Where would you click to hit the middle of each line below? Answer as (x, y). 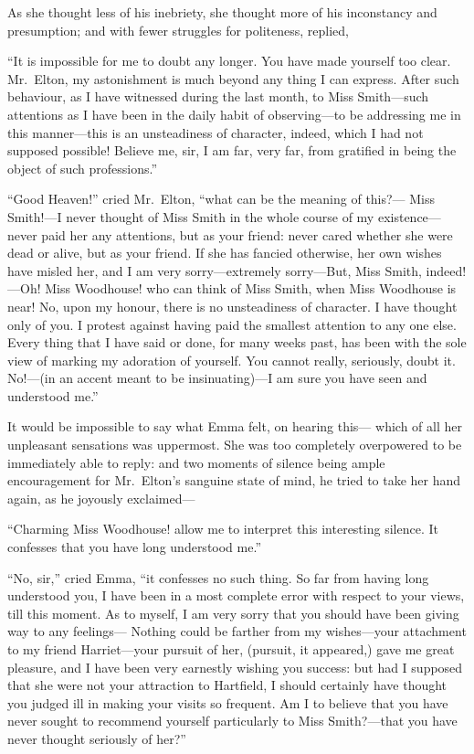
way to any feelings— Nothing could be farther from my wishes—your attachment (237, 631)
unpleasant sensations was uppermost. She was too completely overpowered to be (235, 445)
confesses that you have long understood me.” (134, 547)
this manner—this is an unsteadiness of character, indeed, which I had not (216, 132)
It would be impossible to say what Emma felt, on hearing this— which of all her (235, 426)
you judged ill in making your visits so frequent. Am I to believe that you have (228, 702)
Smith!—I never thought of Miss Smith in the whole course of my (191, 216)
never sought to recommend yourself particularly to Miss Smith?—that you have (232, 721)
